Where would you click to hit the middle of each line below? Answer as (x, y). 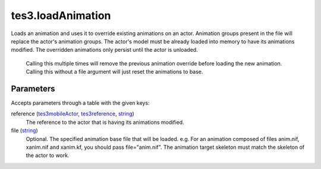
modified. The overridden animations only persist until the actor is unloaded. (105, 50)
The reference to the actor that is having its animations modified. (105, 122)
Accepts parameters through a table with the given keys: (80, 103)
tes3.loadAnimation (61, 15)
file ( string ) (24, 130)
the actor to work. (48, 155)
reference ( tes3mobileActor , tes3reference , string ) (73, 114)
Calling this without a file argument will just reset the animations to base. (114, 72)
